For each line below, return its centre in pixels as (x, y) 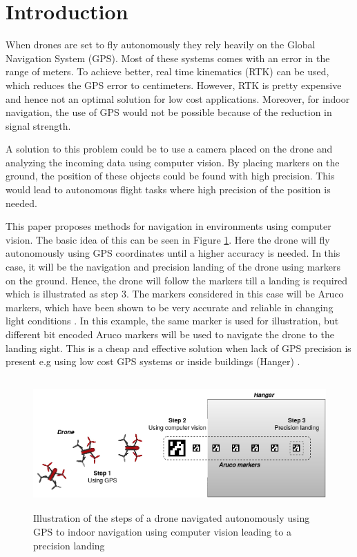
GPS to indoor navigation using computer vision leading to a (162, 531)
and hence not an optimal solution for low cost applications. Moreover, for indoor (178, 98)
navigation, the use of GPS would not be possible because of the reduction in (169, 112)
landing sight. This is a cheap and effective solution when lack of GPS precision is (178, 348)
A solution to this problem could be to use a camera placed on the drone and (169, 149)
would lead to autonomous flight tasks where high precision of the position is (168, 189)
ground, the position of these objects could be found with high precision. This (170, 176)
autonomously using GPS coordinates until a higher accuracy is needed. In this (173, 253)
